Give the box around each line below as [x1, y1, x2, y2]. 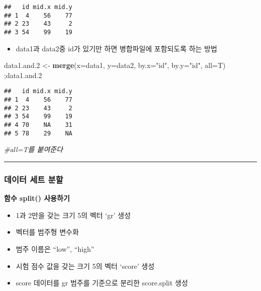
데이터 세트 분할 [4, 173, 63, 185]
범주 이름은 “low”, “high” [16, 243, 94, 254]
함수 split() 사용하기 [4, 193, 70, 203]
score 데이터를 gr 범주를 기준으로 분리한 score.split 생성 [16, 277, 188, 288]
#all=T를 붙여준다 [4, 144, 63, 155]
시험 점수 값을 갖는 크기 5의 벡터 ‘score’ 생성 [16, 260, 155, 271]
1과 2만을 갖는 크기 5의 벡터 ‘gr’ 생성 [16, 209, 131, 220]
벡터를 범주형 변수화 [16, 227, 79, 237]
